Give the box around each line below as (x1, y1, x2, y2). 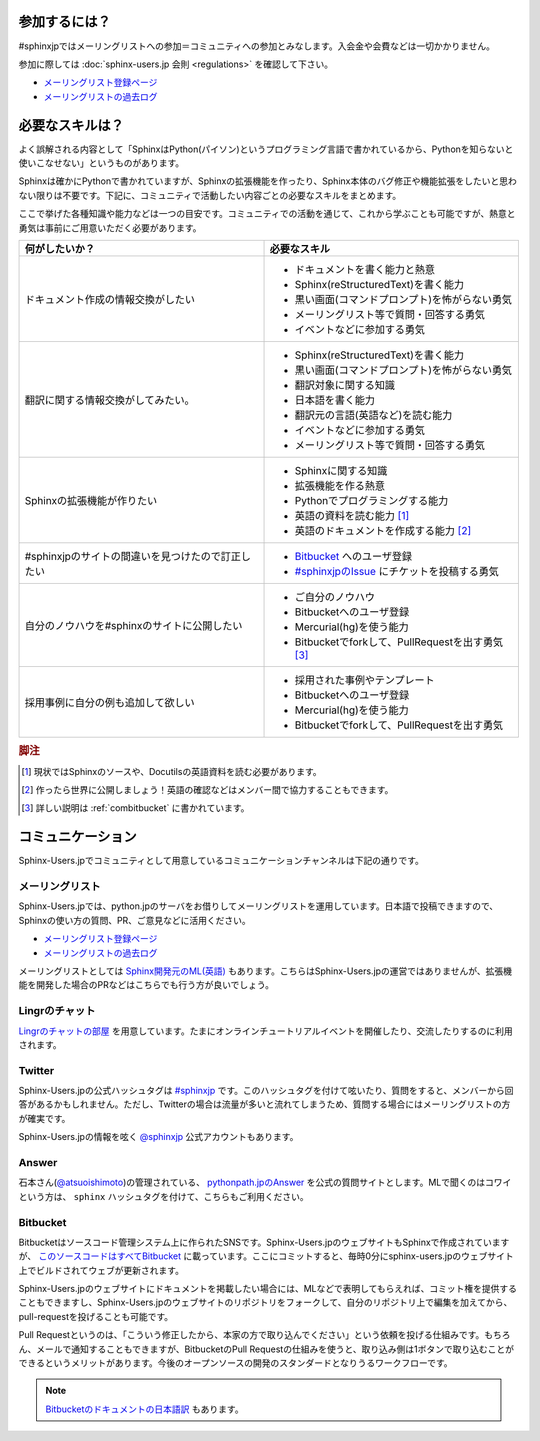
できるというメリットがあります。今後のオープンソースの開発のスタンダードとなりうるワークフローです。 (18, 1357, 454, 1369)
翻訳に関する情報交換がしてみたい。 (24, 393, 195, 407)
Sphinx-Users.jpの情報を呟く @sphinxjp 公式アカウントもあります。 (18, 1131, 299, 1143)
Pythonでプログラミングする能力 (294, 493, 449, 507)
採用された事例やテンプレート (294, 673, 435, 687)
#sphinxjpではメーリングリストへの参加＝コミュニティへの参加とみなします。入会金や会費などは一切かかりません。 (18, 40, 495, 52)
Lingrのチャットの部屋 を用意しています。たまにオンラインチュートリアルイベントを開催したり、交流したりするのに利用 (18, 1025, 514, 1037)
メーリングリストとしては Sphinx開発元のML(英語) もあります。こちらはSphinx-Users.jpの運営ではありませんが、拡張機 (18, 965, 512, 977)
